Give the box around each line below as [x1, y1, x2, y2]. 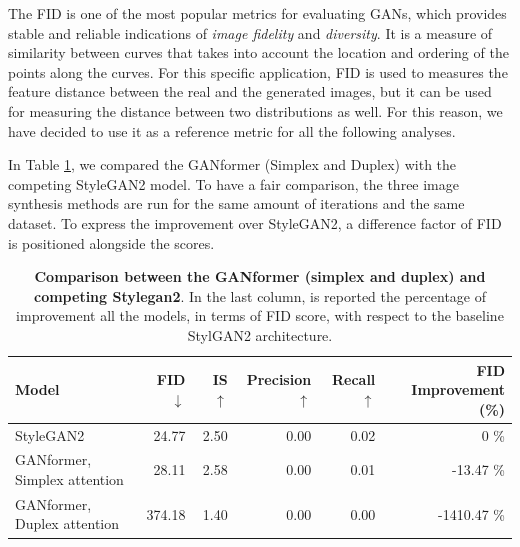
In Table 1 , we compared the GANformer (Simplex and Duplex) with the [8, 154, 457, 175]
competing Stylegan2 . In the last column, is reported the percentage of [34, 285, 486, 306]
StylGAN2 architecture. [187, 324, 333, 345]
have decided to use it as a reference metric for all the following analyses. [8, 120, 456, 141]
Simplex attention [15, 468, 124, 489]
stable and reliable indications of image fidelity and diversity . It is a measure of [8, 22, 493, 43]
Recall [331, 369, 376, 390]
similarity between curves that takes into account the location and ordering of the [8, 42, 509, 63]
